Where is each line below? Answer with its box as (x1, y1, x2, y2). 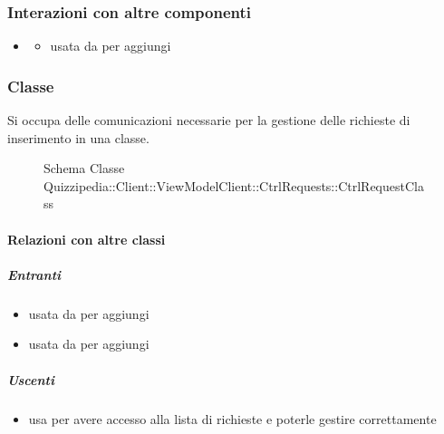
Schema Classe (43, 159, 125, 178)
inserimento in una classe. (7, 128, 150, 147)
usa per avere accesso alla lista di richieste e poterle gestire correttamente (28, 409, 437, 428)
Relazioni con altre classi (7, 229, 166, 248)
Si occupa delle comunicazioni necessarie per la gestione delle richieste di (7, 111, 410, 130)
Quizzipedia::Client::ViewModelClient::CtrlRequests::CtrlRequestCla (43, 176, 424, 195)
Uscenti (7, 370, 54, 389)
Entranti (7, 265, 62, 284)
